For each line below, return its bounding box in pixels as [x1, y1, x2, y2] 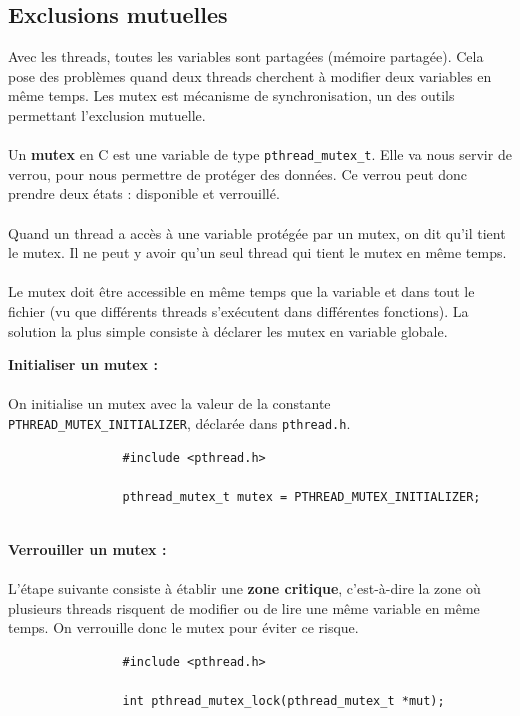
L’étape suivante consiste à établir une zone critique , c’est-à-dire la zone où [8, 578, 481, 599]
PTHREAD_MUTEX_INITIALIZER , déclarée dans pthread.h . [8, 412, 351, 433]
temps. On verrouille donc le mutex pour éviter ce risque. [8, 617, 359, 638]
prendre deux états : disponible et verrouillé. [8, 183, 280, 204]
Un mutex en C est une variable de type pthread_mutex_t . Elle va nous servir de [8, 144, 512, 165]
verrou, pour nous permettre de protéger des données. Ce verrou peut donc [8, 163, 468, 184]
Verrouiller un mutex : [8, 538, 167, 559]
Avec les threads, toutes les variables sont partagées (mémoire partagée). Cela [8, 46, 484, 67]
